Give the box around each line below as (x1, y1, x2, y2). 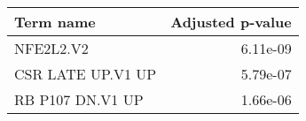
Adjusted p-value (170, 11, 292, 32)
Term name (14, 11, 96, 32)
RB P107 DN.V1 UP (14, 89, 144, 110)
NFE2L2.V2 (14, 38, 89, 58)
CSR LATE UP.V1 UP (14, 64, 157, 84)
